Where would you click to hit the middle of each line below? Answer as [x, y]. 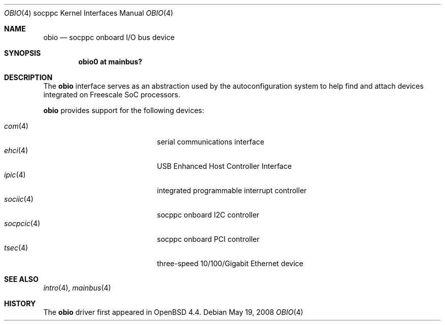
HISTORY [20, 303]
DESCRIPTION [28, 77]
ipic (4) [15, 175]
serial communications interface [211, 142]
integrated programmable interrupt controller [232, 190]
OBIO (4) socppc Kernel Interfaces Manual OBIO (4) [89, 13]
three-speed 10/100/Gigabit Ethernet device [230, 263]
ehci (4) [16, 150]
